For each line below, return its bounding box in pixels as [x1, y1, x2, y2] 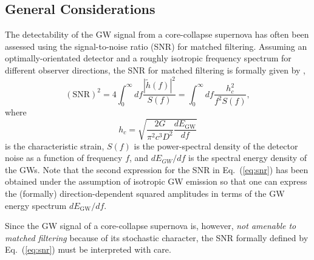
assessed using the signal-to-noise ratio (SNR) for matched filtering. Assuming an [5, 39, 307, 52]
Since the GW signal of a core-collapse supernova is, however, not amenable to [5, 219, 296, 232]
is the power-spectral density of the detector [134, 139, 298, 152]
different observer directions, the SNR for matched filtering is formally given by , [5, 63, 305, 76]
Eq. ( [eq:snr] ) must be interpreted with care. [5, 243, 171, 256]
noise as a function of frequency [5, 151, 123, 164]
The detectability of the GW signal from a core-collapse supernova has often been [5, 28, 309, 41]
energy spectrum [5, 199, 67, 211]
